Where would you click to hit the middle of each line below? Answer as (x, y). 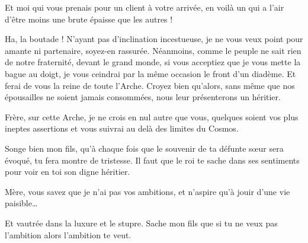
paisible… (21, 203)
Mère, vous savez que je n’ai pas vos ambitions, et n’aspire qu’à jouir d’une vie (147, 191)
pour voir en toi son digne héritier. (68, 172)
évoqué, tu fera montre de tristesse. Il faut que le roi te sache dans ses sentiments (152, 160)
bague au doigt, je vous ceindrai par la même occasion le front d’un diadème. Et (150, 73)
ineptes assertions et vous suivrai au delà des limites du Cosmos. (122, 128)
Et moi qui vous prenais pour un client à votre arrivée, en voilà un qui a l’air (145, 7)
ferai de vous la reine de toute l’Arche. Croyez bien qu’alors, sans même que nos (150, 85)
